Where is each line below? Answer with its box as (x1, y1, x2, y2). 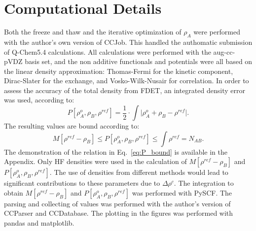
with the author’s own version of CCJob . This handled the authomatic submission (4, 36, 253, 47)
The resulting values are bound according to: (4, 121, 140, 131)
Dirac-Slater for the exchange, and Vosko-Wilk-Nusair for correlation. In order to (4, 75, 249, 86)
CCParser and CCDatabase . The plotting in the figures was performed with (4, 208, 233, 218)
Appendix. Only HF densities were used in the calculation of (4, 156, 187, 166)
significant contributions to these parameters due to (4, 178, 160, 188)
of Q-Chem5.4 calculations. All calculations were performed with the (4, 46, 211, 57)
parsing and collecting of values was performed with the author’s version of (4, 198, 231, 208)
